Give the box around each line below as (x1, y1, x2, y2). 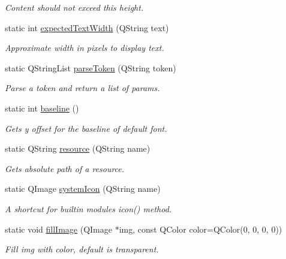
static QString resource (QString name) (5, 142, 150, 155)
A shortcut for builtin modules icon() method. (5, 202, 172, 215)
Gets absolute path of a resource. (5, 162, 125, 174)
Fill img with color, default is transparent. (5, 243, 159, 255)
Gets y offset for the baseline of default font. (5, 122, 167, 134)
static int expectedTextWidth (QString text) (5, 21, 169, 34)
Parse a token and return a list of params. (5, 82, 160, 94)
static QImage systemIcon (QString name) (5, 182, 161, 195)
